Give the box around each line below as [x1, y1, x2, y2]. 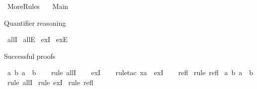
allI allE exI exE [7, 34, 68, 44]
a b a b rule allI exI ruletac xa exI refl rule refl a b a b [7, 67, 254, 78]
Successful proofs [4, 50, 56, 61]
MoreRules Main [7, 1, 69, 11]
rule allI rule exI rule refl [7, 77, 93, 87]
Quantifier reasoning [4, 17, 66, 28]
